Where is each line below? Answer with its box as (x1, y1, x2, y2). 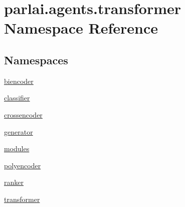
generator (4, 126, 33, 137)
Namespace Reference (4, 18, 158, 38)
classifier (4, 92, 30, 103)
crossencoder (4, 109, 43, 120)
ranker (4, 177, 24, 187)
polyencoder (4, 160, 41, 170)
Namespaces (4, 52, 68, 67)
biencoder (4, 75, 34, 86)
